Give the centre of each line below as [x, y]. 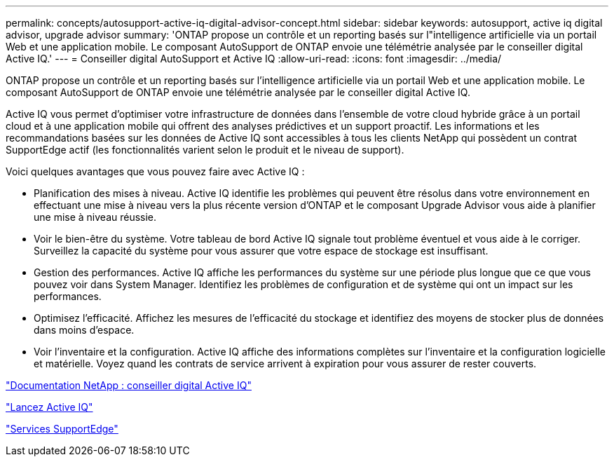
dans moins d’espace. [84, 330]
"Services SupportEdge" [62, 429]
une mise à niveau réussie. [95, 217]
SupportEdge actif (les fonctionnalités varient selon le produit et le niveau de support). [205, 150]
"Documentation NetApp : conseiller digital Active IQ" [129, 385]
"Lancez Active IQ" [49, 407]
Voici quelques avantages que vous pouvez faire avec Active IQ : [155, 171]
